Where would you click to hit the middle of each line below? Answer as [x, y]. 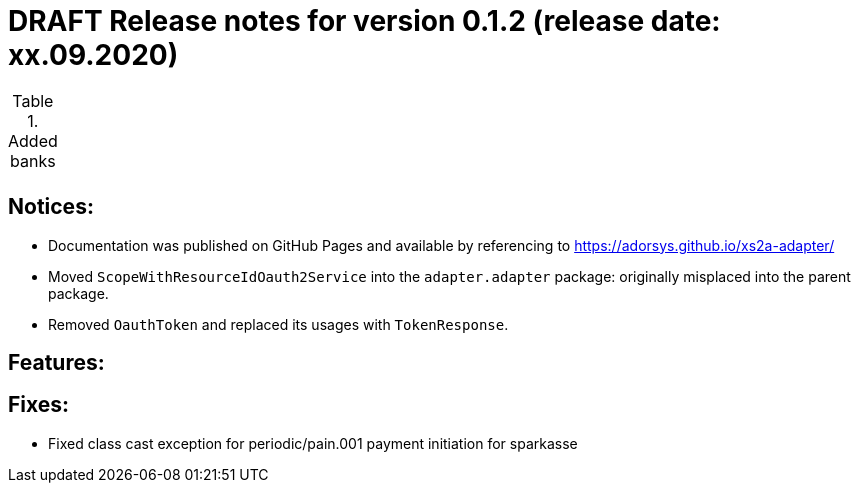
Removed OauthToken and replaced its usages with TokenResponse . [278, 324]
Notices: [51, 207]
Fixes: [39, 405]
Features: [56, 363]
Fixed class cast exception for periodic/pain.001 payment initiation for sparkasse [313, 443]
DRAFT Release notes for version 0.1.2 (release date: [364, 21]
